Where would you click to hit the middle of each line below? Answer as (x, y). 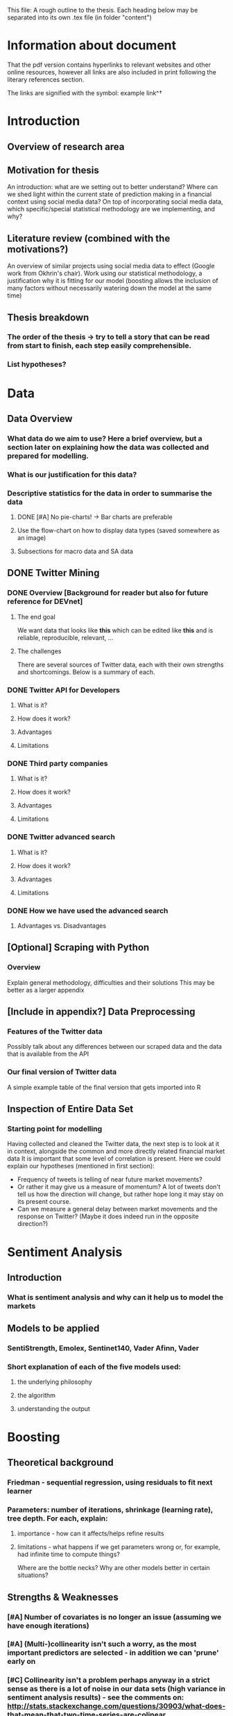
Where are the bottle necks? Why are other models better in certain (113, 1568)
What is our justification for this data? (72, 474)
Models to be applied (53, 1329)
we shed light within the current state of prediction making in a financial (110, 195)
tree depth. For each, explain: (58, 1518)
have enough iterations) (48, 1626)
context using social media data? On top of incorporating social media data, (115, 202)
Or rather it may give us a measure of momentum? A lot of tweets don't (119, 1187)
